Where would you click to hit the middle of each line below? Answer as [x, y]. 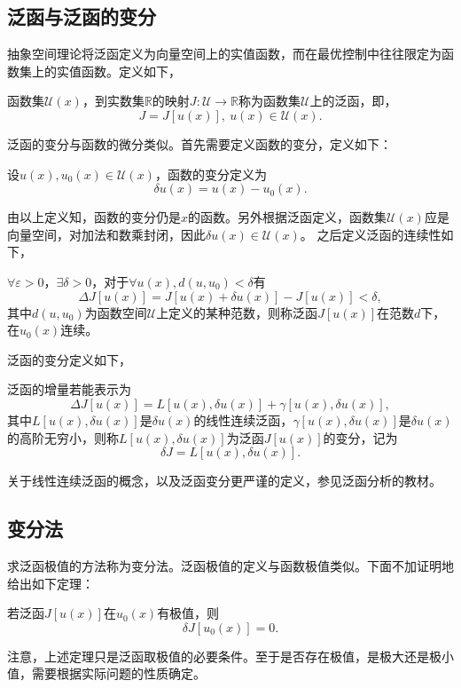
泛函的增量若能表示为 [69, 389]
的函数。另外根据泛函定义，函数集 [288, 217]
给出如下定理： [51, 583]
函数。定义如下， [131, 71]
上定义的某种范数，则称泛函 [237, 312]
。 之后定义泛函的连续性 [371, 234]
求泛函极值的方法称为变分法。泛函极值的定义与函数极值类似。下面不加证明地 [230, 565]
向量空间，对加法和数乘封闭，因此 [106, 234]
